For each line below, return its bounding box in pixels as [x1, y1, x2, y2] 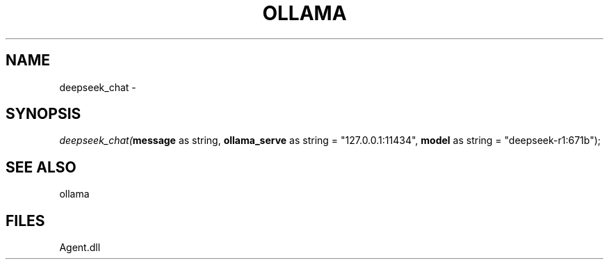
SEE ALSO [6, 158, 76, 176]
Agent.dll [59, 241, 101, 254]
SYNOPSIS [6, 105, 81, 123]
